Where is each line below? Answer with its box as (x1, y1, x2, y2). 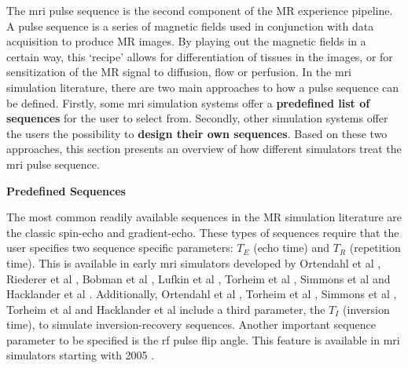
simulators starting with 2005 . (6, 347, 155, 363)
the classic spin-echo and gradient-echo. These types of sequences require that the (6, 224, 399, 240)
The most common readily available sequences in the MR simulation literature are (6, 209, 402, 225)
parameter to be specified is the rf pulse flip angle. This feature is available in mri (6, 331, 400, 348)
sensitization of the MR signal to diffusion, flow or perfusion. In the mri (6, 64, 352, 80)
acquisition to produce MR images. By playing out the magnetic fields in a (6, 33, 366, 49)
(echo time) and (253, 239, 330, 256)
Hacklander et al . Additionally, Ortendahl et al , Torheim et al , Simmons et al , (6, 286, 397, 302)
